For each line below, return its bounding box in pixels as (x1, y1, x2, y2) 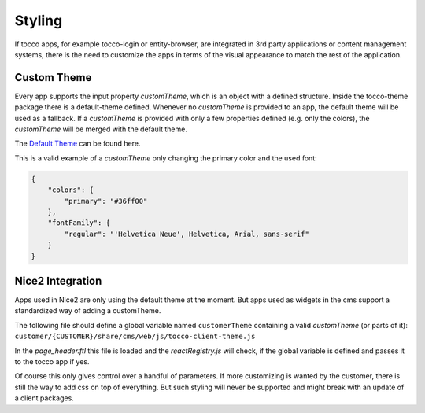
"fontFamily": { (47, 219, 110, 227)
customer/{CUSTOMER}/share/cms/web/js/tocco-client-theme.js (14, 332, 256, 341)
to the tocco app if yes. (14, 356, 90, 366)
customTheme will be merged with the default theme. (14, 124, 188, 134)
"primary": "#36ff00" (64, 197, 148, 205)
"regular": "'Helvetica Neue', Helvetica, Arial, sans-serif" (64, 229, 310, 238)
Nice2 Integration (14, 274, 102, 287)
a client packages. (14, 393, 74, 403)
